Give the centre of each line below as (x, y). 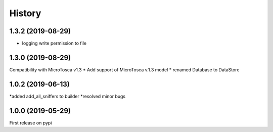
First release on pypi (31, 123)
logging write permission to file (54, 43)
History (25, 13)
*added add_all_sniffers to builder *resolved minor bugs (67, 96)
